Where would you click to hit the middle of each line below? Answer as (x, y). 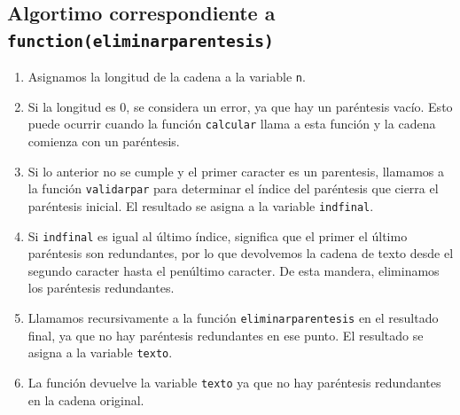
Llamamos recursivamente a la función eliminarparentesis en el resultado (233, 318)
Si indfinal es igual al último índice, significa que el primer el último (218, 235)
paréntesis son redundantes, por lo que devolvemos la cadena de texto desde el (241, 253)
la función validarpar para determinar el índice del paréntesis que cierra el (233, 188)
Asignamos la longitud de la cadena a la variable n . (167, 77)
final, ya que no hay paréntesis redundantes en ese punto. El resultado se (226, 335)
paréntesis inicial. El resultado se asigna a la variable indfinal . (201, 205)
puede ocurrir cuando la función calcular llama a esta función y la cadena (232, 124)
